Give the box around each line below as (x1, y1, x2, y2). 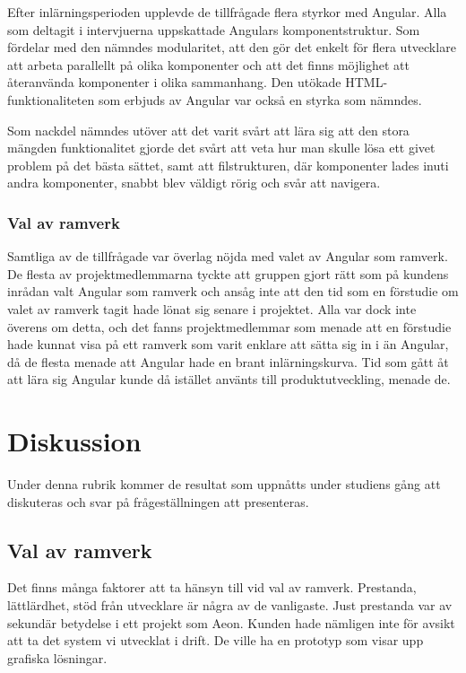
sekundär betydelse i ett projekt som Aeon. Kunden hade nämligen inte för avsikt (7, 613, 455, 632)
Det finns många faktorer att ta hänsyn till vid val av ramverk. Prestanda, (7, 578, 417, 597)
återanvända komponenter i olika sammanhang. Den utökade (7, 73, 341, 92)
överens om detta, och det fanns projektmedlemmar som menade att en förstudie (7, 317, 452, 336)
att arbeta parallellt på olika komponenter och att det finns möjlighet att (7, 55, 410, 74)
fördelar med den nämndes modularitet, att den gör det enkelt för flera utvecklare (7, 38, 456, 57)
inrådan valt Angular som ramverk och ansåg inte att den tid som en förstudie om (7, 282, 459, 301)
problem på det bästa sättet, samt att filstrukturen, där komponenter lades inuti (7, 155, 449, 174)
